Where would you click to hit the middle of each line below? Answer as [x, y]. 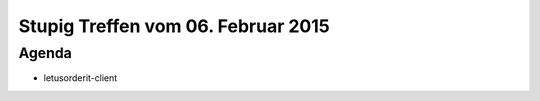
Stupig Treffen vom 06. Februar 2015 [174, 26]
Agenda [45, 53]
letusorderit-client [80, 78]
